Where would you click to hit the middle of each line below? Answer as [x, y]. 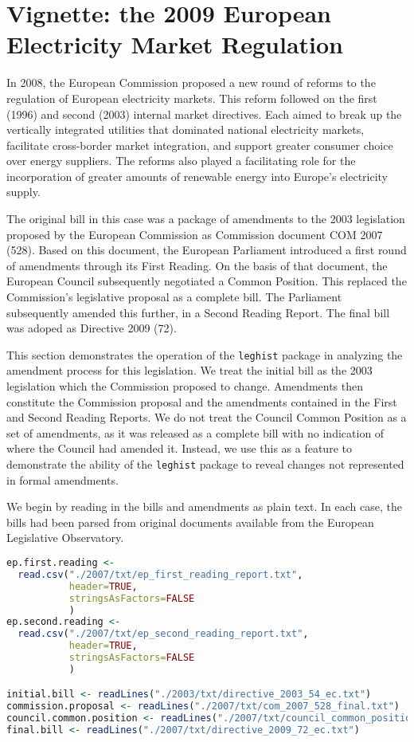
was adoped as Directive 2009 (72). [92, 328]
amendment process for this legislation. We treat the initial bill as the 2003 [189, 370]
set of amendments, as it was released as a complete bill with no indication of [195, 432]
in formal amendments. [62, 479]
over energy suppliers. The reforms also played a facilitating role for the [181, 161]
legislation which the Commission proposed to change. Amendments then [185, 386]
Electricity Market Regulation [175, 44]
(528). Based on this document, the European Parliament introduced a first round [207, 250]
